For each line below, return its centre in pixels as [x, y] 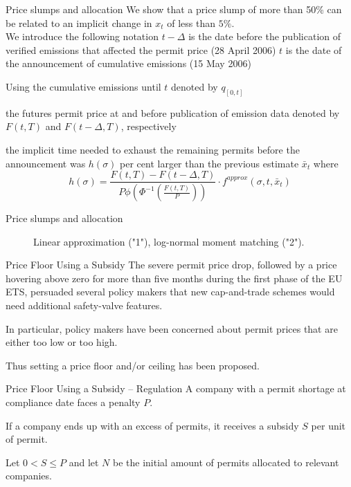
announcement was [46, 163]
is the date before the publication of [265, 36]
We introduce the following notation [82, 36]
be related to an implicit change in [79, 22]
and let [84, 462]
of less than [191, 22]
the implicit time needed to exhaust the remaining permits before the [153, 150]
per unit [328, 425]
